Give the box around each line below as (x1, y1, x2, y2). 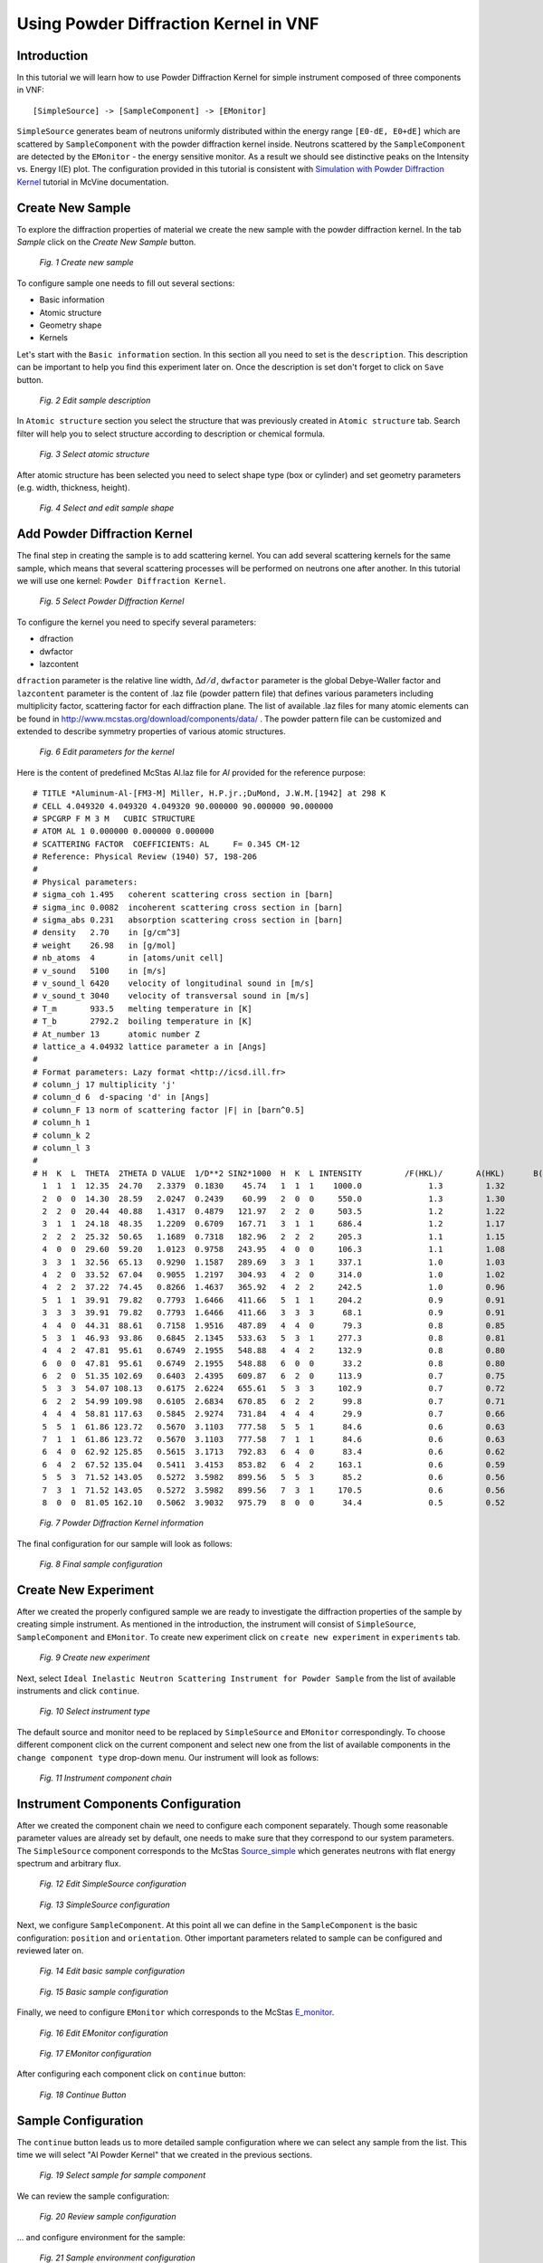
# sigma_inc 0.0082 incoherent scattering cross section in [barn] (33, 902, 343, 912)
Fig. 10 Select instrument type (39, 1706, 151, 1717)
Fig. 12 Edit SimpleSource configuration (39, 1878, 187, 1889)
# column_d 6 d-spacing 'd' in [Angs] (33, 1092, 210, 1103)
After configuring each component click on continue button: (16, 2068, 246, 2079)
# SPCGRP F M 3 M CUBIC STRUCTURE (33, 813, 195, 824)
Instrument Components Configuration (16, 1796, 242, 1811)
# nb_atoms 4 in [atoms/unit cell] (33, 953, 224, 963)
